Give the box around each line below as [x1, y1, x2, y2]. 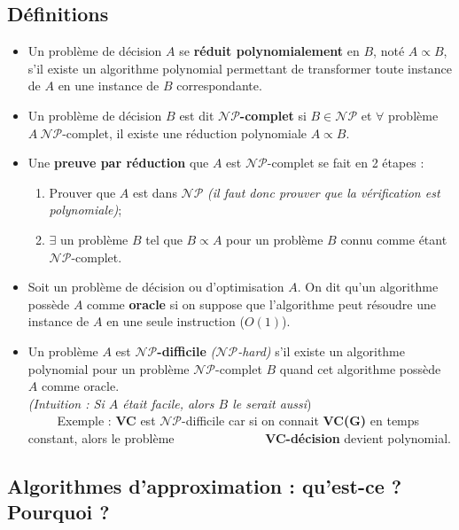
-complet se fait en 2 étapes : [267, 153, 424, 172]
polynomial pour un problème [27, 359, 190, 378]
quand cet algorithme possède [279, 359, 441, 378]
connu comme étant [340, 230, 447, 248]
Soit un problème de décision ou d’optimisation [27, 277, 284, 296]
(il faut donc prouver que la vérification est [207, 183, 440, 201]
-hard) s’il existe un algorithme [237, 341, 405, 360]
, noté [373, 42, 405, 60]
